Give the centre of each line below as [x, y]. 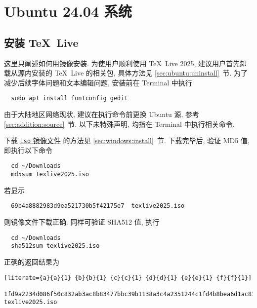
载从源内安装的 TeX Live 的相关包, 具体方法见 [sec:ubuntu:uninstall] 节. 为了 [126, 73]
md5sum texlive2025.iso [50, 174]
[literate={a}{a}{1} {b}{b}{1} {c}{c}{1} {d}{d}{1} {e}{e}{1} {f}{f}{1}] [128, 278]
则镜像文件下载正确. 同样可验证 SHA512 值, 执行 [82, 222]
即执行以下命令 [28, 150]
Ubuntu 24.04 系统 [68, 11]
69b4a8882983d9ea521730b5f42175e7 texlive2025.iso [98, 206]
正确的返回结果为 [32, 261]
